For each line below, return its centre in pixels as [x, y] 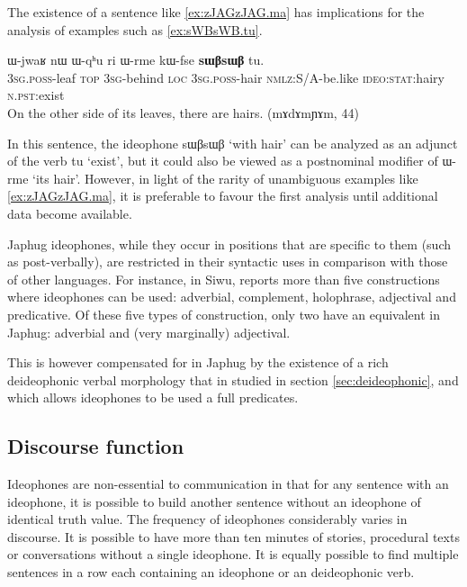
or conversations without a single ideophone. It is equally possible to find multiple [233, 554]
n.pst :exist [36, 95]
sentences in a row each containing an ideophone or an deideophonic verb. [211, 572]
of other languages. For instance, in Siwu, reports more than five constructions [224, 279]
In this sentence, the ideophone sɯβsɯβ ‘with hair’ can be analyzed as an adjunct [233, 143]
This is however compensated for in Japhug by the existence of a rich [198, 362]
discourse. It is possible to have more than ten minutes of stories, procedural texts [233, 536]
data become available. [70, 213]
